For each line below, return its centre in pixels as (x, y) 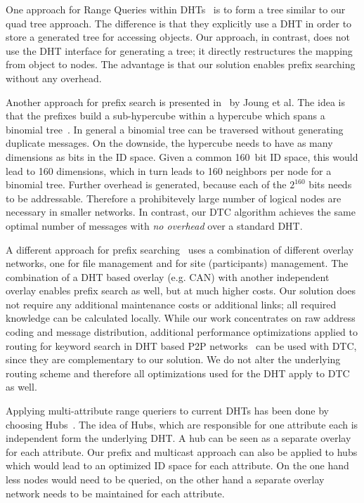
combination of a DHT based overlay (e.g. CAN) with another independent (168, 276)
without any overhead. (54, 78)
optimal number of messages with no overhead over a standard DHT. (154, 225)
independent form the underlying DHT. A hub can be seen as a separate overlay (178, 438)
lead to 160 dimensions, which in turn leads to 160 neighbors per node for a (169, 170)
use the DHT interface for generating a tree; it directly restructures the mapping (179, 50)
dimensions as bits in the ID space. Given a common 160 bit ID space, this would (182, 156)
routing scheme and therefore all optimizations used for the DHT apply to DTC (178, 373)
